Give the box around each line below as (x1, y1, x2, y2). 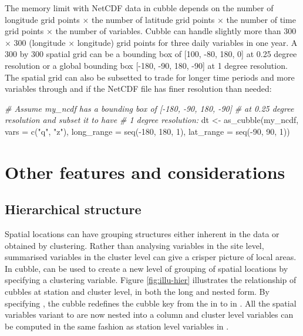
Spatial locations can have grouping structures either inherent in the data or (5, 228, 280, 240)
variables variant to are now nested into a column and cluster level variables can (5, 308, 294, 321)
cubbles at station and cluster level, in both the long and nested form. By (5, 285, 270, 298)
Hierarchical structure (5, 200, 142, 218)
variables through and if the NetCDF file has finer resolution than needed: (5, 82, 272, 95)
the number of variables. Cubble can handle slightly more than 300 (55, 25, 297, 37)
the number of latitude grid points (91, 13, 215, 25)
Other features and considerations (5, 159, 285, 184)
